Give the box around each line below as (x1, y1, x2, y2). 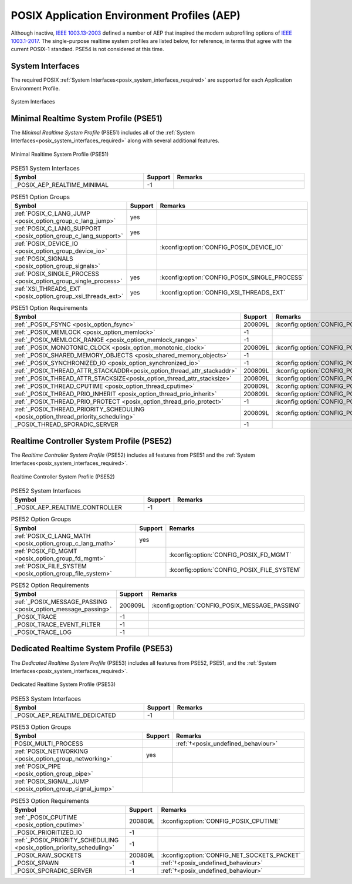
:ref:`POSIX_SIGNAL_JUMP (14, 778, 89, 786)
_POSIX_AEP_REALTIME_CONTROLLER (14, 503, 123, 511)
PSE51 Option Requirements (11, 304, 88, 312)
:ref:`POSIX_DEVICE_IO (14, 239, 79, 247)
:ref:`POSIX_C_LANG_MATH (14, 532, 91, 540)
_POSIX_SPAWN (14, 859, 59, 867)
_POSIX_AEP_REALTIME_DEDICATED (14, 711, 117, 719)
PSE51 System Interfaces (11, 165, 80, 173)
